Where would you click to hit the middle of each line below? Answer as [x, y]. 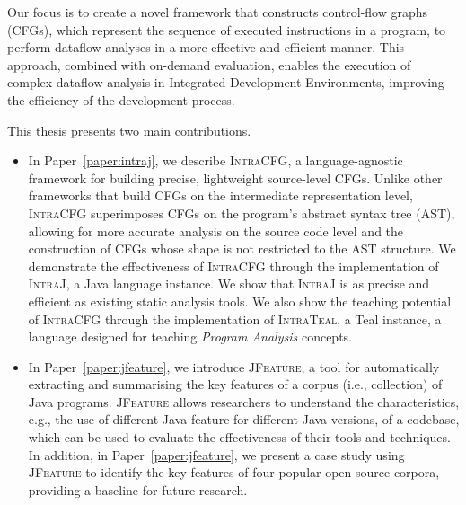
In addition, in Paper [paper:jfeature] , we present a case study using [216, 454]
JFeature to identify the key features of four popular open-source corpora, [234, 472]
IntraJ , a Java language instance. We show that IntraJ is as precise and [229, 284]
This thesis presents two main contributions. [129, 130]
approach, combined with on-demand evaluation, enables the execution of [209, 64]
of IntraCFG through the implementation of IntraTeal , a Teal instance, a [235, 319]
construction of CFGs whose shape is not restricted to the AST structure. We [242, 248]
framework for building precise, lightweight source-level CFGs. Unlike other [235, 177]
